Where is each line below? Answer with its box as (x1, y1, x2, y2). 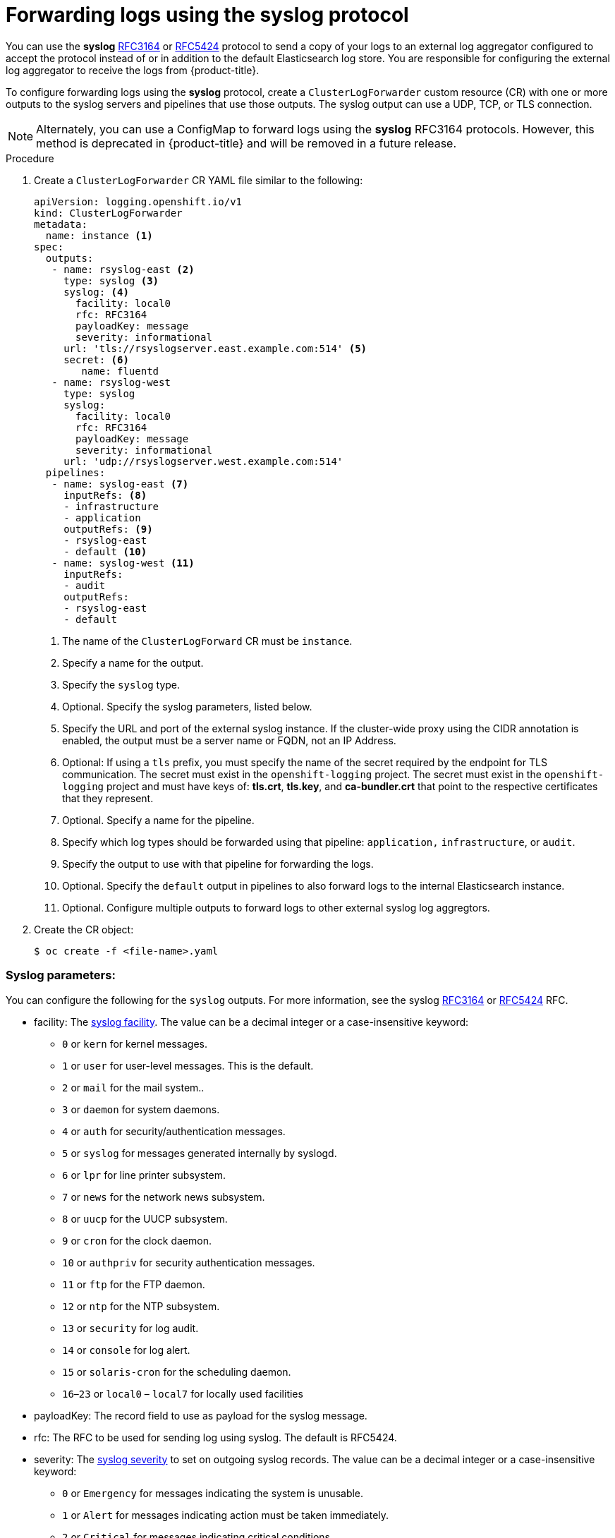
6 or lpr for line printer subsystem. (62, 1168, 226, 1181)
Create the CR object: (34, 923, 134, 935)
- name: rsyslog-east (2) (51, 263, 195, 275)
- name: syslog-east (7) (51, 478, 189, 490)
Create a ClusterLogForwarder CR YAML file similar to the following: (34, 174, 363, 186)
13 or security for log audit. (62, 1321, 199, 1334)
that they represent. (62, 792, 154, 804)
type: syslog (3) (63, 274, 159, 286)
